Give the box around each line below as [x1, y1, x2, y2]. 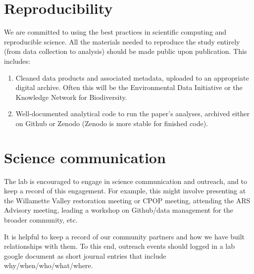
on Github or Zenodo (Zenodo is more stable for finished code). [15, 118, 208, 128]
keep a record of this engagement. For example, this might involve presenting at [4, 185, 246, 196]
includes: [4, 55, 30, 66]
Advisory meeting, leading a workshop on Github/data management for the [4, 205, 233, 215]
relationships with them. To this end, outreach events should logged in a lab [4, 241, 235, 251]
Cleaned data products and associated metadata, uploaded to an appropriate [15, 72, 249, 83]
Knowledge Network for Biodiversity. [15, 91, 127, 102]
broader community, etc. [4, 214, 78, 225]
